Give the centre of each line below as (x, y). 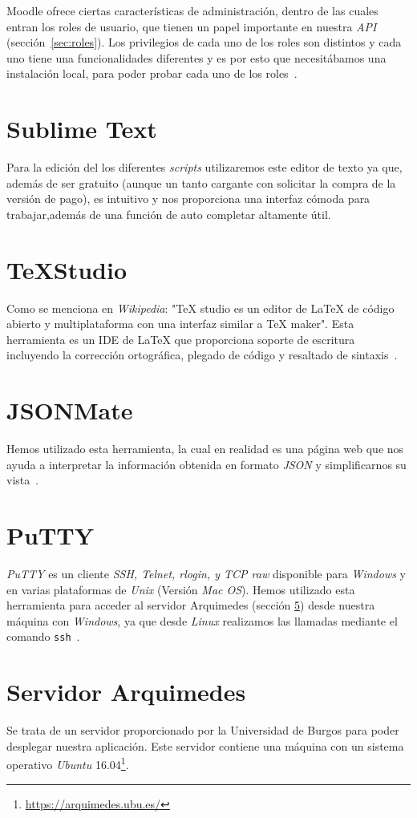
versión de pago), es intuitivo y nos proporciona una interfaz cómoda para (188, 198)
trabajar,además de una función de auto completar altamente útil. (169, 214)
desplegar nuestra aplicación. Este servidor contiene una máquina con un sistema (205, 745)
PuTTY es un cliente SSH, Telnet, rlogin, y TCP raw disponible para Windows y (206, 573)
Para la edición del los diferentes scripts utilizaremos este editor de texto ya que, (204, 167)
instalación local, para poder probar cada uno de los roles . (152, 73)
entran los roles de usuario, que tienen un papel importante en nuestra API (192, 26)
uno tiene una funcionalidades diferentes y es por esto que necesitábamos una (196, 57)
